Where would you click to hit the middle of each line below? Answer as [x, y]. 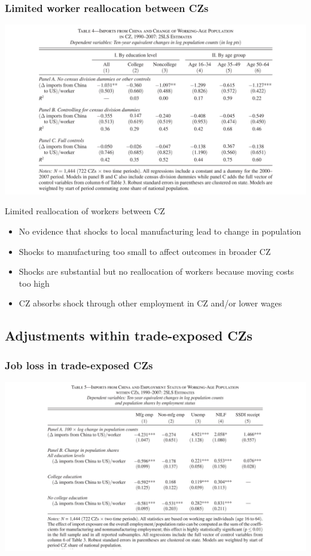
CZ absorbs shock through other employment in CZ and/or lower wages [150, 303]
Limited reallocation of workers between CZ [85, 211]
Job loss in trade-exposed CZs [79, 365]
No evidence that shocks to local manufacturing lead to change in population [160, 231]
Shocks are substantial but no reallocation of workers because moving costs [156, 271]
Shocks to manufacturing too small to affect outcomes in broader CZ [145, 251]
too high [34, 283]
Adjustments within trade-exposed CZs [129, 335]
